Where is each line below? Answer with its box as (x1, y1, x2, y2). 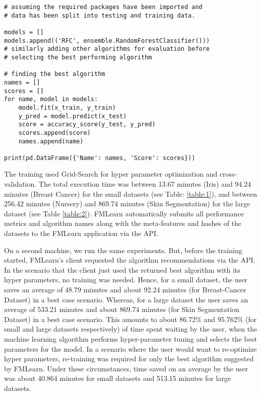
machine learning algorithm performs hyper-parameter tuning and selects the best (4, 333, 257, 344)
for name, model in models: (4, 96, 98, 103)
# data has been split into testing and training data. (4, 12, 195, 19)
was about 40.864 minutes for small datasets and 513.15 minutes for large (4, 373, 231, 383)
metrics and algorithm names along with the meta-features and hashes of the (4, 218, 242, 228)
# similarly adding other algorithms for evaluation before (4, 45, 210, 53)
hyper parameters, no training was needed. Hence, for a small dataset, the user (4, 274, 247, 285)
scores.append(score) (18, 129, 91, 136)
